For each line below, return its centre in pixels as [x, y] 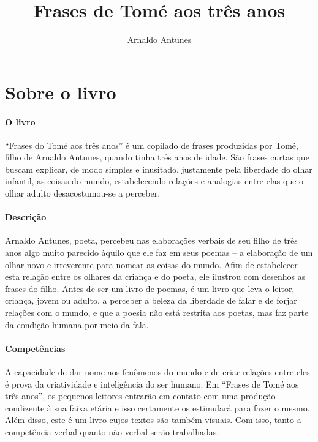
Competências [35, 348]
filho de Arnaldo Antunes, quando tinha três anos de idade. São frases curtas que [157, 157]
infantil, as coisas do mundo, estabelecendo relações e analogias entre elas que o [154, 181]
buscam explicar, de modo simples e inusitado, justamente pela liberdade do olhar [159, 169]
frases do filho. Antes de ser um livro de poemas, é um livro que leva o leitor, [150, 288]
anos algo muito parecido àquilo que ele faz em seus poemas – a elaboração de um [159, 253]
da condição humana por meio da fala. [77, 324]
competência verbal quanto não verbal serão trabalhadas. [112, 431]
